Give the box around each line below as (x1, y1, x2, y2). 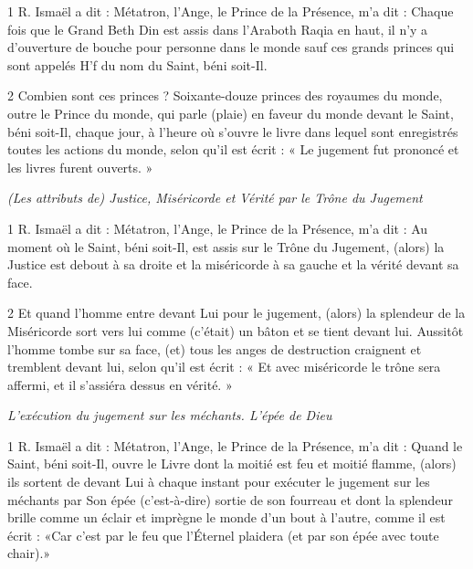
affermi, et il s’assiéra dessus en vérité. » (7, 374, 233, 394)
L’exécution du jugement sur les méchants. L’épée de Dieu (7, 406, 332, 425)
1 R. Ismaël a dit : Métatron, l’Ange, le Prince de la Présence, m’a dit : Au (7, 218, 428, 237)
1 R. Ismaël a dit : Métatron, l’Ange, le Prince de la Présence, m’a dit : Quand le (7, 436, 463, 455)
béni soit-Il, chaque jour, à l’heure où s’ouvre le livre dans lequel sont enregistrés (7, 121, 458, 141)
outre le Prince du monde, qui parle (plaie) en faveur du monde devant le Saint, (7, 103, 454, 122)
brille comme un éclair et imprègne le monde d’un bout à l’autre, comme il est (7, 508, 446, 527)
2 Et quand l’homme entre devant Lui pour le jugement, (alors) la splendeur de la (7, 303, 466, 322)
